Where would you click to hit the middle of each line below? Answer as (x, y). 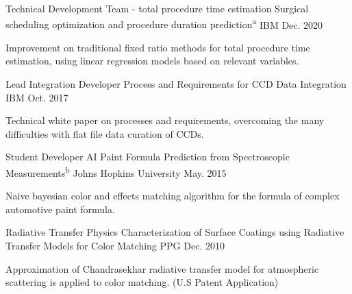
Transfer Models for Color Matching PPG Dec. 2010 (115, 246)
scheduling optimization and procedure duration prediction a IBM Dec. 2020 (164, 23)
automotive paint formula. (60, 209)
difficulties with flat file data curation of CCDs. (105, 133)
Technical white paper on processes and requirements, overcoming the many (165, 120)
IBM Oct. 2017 (37, 97)
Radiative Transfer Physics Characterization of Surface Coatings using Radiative (175, 232)
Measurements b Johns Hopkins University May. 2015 (116, 172)
